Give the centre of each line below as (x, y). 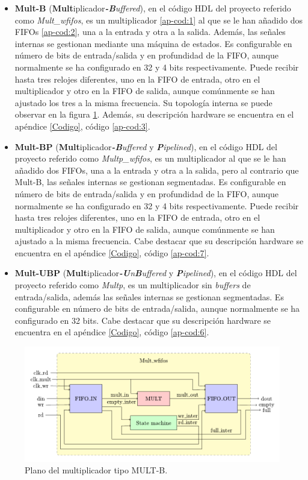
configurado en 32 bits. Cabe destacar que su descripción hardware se (143, 320)
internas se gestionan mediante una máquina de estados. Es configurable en (153, 43)
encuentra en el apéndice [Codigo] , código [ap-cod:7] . (112, 252)
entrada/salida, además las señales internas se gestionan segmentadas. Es (149, 296)
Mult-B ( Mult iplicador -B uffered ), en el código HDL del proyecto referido (153, 8)
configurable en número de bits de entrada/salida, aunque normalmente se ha (157, 308)
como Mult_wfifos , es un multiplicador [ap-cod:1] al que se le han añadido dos (159, 20)
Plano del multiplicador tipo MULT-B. (96, 470)
